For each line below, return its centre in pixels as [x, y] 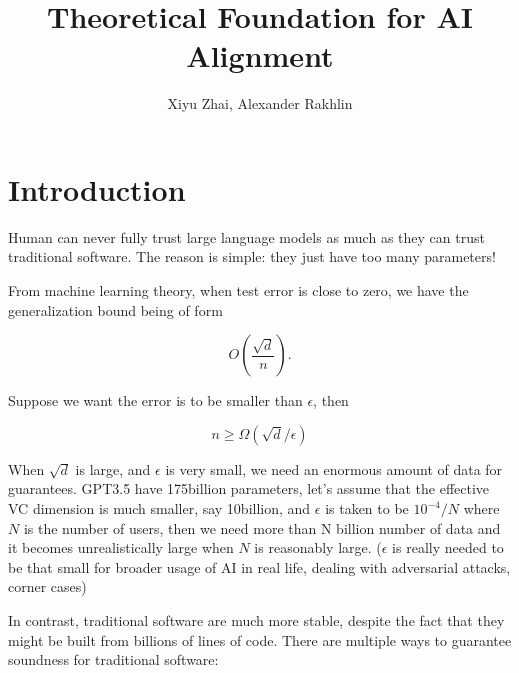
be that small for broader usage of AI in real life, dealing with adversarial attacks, [259, 566]
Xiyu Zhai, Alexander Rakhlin [260, 103]
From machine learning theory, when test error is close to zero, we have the [238, 290]
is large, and [113, 468]
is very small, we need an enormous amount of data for [334, 468]
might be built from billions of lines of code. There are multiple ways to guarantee [260, 639]
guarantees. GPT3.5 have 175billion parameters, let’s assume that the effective [249, 488]
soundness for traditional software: [113, 659]
